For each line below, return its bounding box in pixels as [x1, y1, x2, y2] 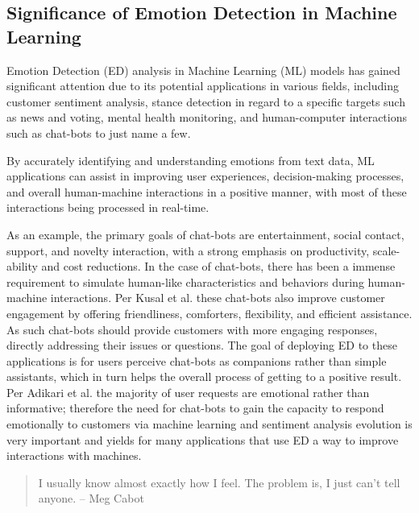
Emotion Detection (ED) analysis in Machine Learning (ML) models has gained [6, 61, 400, 78]
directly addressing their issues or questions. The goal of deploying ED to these [6, 337, 397, 354]
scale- [372, 242, 400, 259]
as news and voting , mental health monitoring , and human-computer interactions [6, 109, 408, 126]
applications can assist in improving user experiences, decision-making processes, [6, 168, 404, 184]
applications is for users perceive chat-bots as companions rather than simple [6, 352, 387, 369]
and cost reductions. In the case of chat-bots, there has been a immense [41, 258, 396, 275]
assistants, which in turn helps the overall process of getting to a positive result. [6, 368, 402, 385]
